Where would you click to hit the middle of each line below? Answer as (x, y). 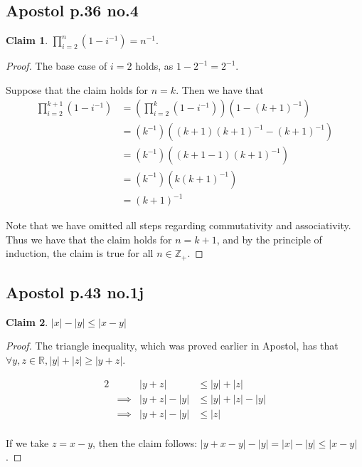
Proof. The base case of (57, 66)
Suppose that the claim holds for (77, 89)
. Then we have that (220, 89)
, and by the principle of (269, 239)
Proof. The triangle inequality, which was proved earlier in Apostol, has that (172, 346)
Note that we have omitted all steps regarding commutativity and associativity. (179, 225)
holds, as (154, 66)
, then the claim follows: (145, 442)
